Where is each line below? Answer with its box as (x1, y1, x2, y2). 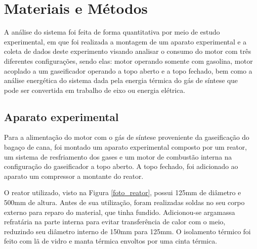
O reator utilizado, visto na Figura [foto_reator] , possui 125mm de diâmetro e (4, 187, 241, 198)
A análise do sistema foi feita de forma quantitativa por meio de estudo (4, 27, 220, 37)
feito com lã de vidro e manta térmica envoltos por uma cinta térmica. (4, 236, 217, 246)
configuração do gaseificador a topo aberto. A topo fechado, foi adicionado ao (4, 161, 238, 171)
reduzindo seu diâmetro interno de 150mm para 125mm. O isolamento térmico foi (4, 226, 251, 236)
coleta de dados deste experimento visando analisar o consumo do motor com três (4, 46, 251, 56)
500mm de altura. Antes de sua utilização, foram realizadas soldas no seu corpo (4, 197, 245, 207)
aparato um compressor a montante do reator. (4, 170, 143, 181)
